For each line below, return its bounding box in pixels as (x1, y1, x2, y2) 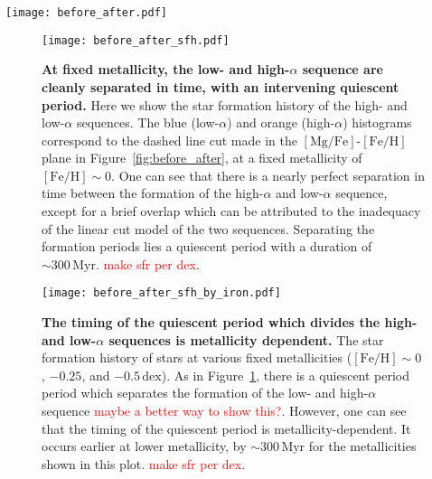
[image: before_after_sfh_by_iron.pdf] (42, 286, 281, 300)
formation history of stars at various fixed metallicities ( (42, 348, 352, 367)
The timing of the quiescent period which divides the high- (42, 313, 418, 332)
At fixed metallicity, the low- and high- (42, 60, 290, 79)
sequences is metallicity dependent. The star (108, 330, 384, 349)
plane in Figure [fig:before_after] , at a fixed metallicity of (42, 148, 362, 167)
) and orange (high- (227, 113, 335, 132)
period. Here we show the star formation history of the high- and (42, 95, 408, 114)
